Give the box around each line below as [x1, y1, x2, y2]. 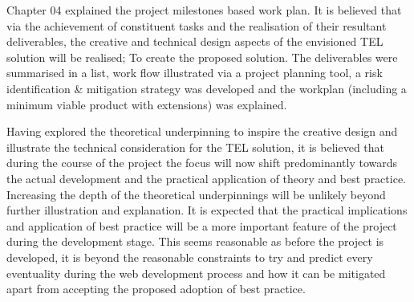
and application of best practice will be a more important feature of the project [6, 217, 397, 234]
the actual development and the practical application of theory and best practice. [6, 169, 406, 186]
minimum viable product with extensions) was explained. [6, 96, 287, 112]
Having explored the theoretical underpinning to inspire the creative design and [6, 123, 398, 140]
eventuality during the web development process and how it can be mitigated [6, 264, 386, 281]
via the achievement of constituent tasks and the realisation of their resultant [6, 17, 387, 34]
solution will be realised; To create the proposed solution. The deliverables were [6, 48, 398, 65]
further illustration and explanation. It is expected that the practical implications [6, 202, 408, 218]
